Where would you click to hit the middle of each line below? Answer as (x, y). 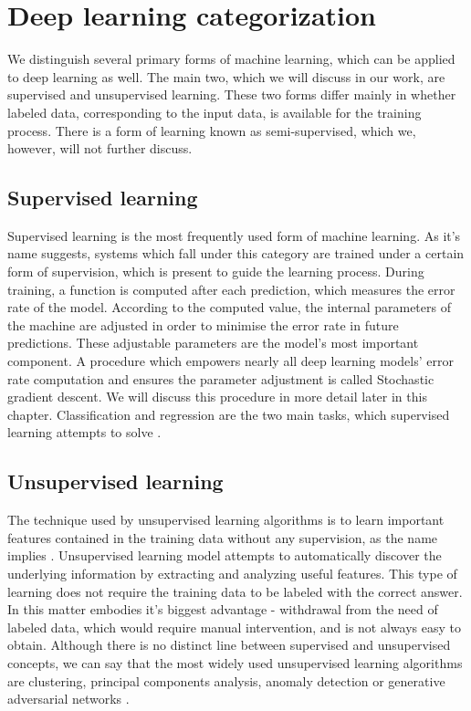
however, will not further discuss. (100, 148)
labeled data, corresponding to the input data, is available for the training (215, 112)
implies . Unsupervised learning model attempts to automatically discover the (225, 555)
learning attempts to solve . (84, 432)
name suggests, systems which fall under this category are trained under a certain (236, 253)
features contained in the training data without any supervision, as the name (223, 537)
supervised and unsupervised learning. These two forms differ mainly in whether (232, 94)
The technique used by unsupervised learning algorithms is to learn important (226, 520)
